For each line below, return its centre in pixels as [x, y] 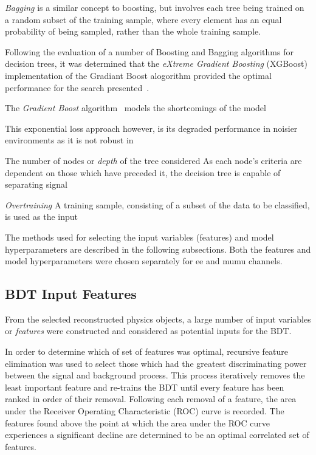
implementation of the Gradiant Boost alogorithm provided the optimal [138, 75]
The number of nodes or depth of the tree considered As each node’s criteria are [153, 160]
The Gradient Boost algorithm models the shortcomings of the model [136, 108]
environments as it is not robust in [69, 140]
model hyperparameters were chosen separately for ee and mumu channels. [144, 261]
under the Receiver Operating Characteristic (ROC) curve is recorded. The [145, 411]
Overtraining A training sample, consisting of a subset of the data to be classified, [157, 204]
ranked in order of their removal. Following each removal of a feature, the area [151, 399]
